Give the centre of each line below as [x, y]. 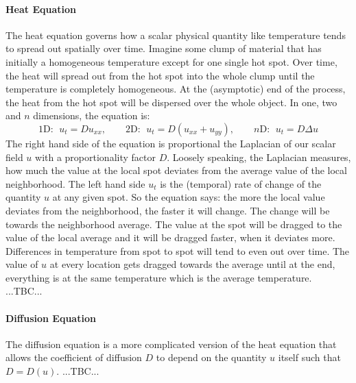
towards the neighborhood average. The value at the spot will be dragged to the [174, 224]
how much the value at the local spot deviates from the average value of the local [176, 170]
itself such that [309, 357]
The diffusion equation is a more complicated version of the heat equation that [171, 344]
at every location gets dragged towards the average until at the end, [192, 264]
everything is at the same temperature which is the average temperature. [159, 277]
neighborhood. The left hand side [75, 183]
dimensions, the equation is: [92, 115]
